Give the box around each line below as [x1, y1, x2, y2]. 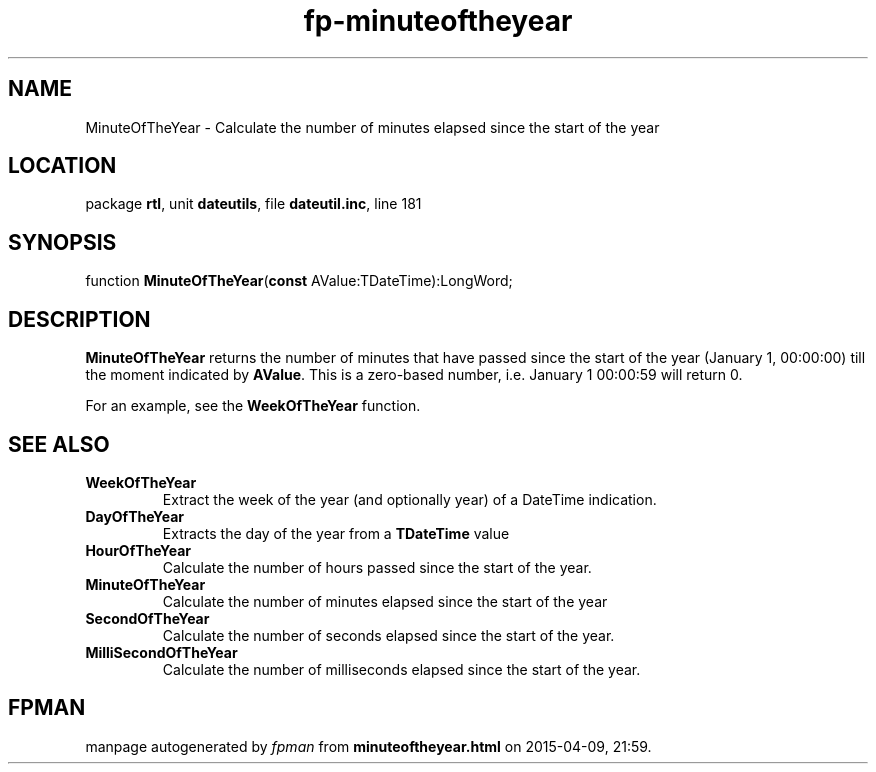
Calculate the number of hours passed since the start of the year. [162, 558, 592, 576]
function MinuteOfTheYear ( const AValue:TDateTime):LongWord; [85, 272, 513, 290]
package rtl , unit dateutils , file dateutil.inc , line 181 [85, 195, 422, 213]
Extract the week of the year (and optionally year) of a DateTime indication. [162, 490, 657, 508]
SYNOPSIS [8, 229, 117, 255]
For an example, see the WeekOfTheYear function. [85, 397, 421, 415]
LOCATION [8, 153, 117, 179]
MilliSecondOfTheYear [85, 643, 238, 661]
